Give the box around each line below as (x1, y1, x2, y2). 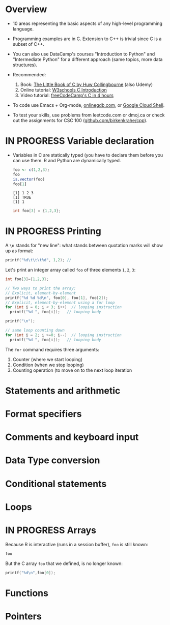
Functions (5, 587, 48, 599)
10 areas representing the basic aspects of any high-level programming (12, 20, 163, 26)
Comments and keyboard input (5, 431, 139, 443)
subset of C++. (12, 41, 45, 47)
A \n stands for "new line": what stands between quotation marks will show (5, 243, 163, 249)
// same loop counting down (5, 328, 65, 333)
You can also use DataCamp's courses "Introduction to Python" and (12, 51, 155, 57)
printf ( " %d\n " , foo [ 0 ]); (5, 570, 56, 575)
